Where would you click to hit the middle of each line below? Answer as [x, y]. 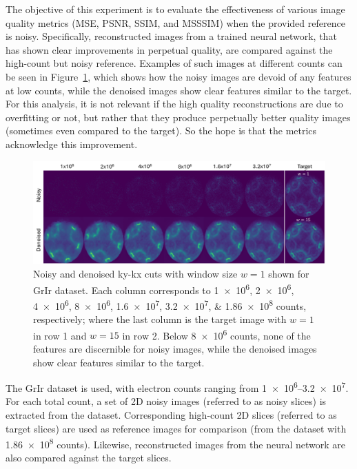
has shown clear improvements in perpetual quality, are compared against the [169, 49]
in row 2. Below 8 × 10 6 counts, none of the [216, 334]
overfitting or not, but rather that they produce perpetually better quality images [178, 117]
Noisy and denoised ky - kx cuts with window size [135, 274]
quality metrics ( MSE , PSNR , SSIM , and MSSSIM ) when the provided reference [175, 22]
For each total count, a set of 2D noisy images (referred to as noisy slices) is [166, 401]
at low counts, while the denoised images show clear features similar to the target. [179, 90]
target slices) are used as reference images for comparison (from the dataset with [176, 428]
